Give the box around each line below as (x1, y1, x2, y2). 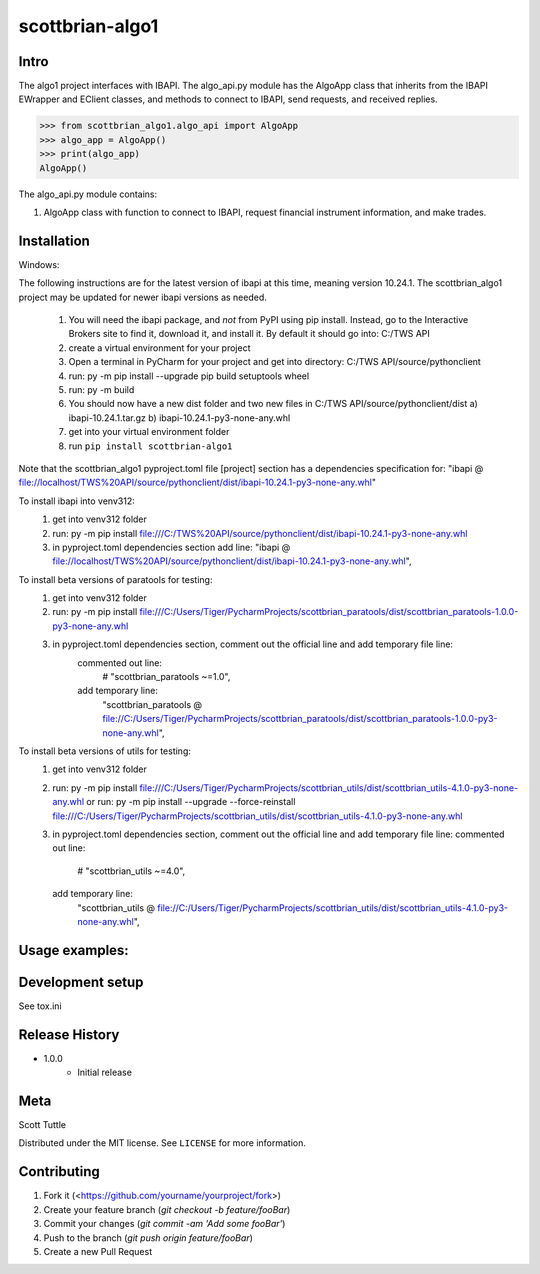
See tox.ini (18, 1000, 62, 1012)
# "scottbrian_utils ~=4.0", (77, 865, 186, 877)
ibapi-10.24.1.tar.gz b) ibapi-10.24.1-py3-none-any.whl (68, 411, 291, 424)
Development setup (18, 973, 144, 990)
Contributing (18, 1163, 100, 1180)
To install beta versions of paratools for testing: (18, 573, 213, 585)
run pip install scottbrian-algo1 (68, 440, 233, 452)
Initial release (77, 1066, 132, 1079)
